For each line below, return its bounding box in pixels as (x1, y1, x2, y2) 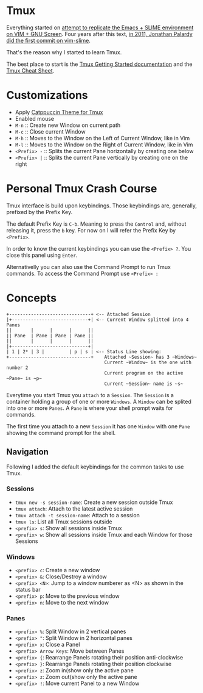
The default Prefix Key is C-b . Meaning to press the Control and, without (6, 220, 187, 228)
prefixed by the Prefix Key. (6, 208, 73, 215)
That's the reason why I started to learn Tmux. (6, 48, 122, 56)
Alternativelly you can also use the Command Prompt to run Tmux (6, 263, 171, 270)
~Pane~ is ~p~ (6, 375, 43, 381)
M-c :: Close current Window (15, 127, 86, 135)
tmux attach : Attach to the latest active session (15, 504, 133, 512)
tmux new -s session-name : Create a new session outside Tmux (15, 498, 173, 506)
